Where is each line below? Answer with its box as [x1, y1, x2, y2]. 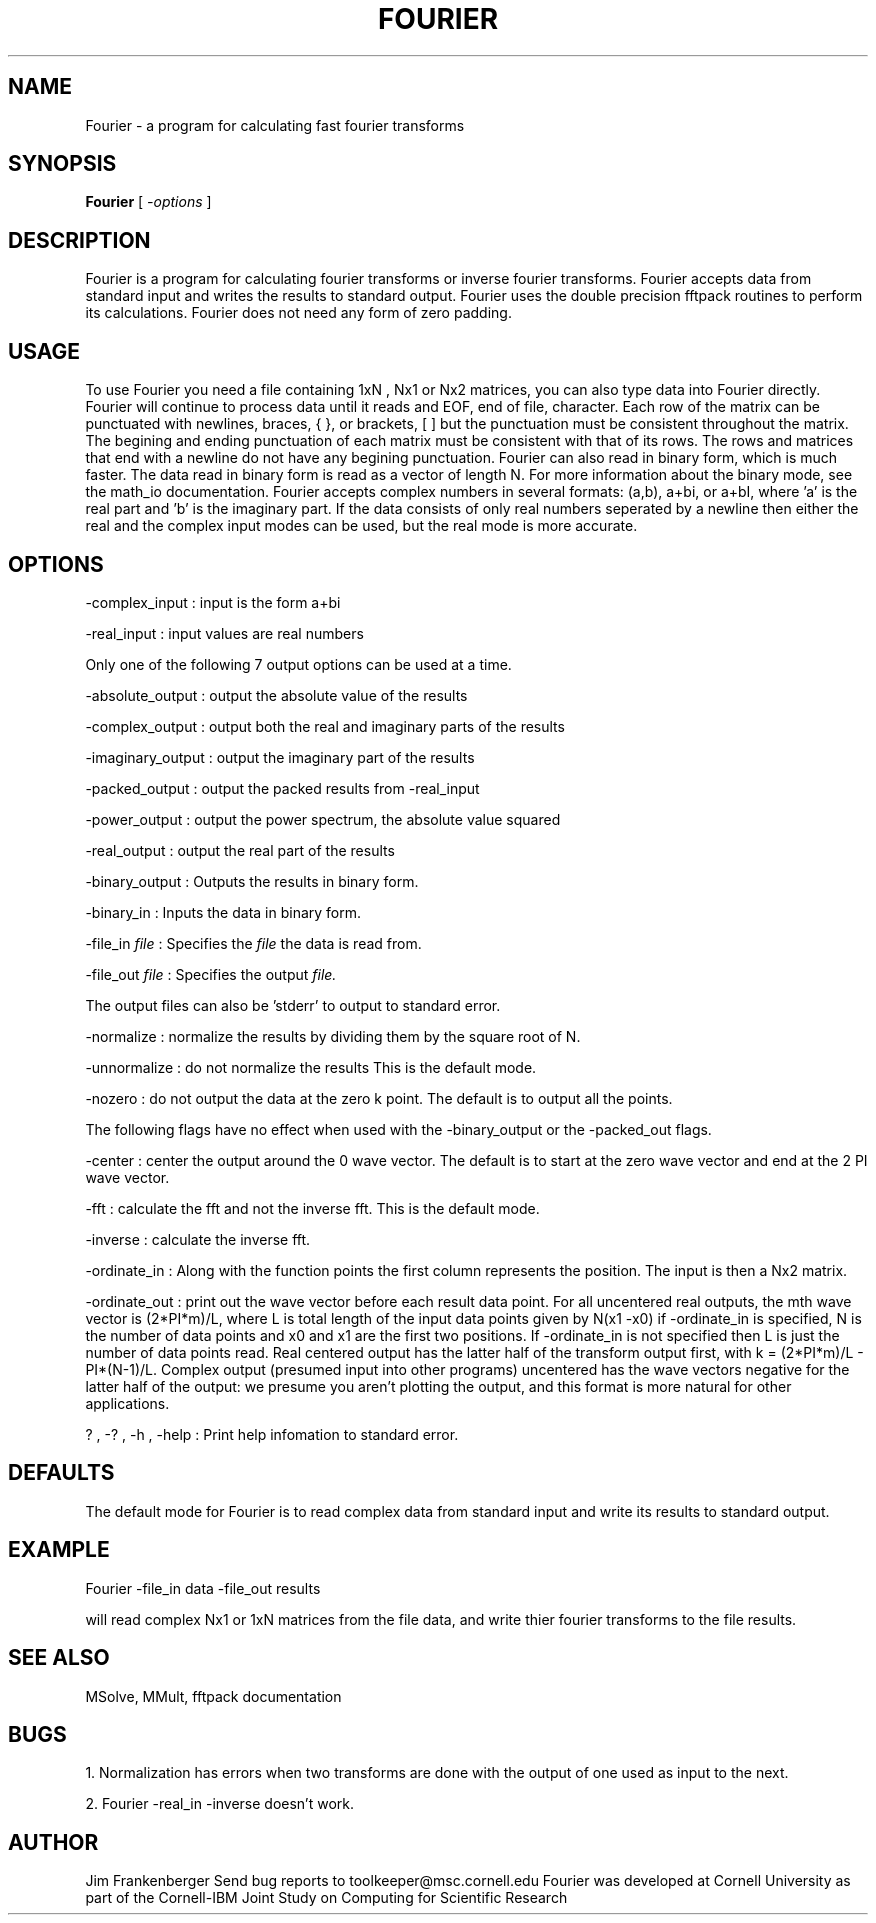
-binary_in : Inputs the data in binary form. [85, 903, 362, 921]
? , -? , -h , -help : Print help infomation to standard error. [85, 1425, 459, 1443]
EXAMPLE [8, 1537, 110, 1563]
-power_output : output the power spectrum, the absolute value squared [85, 810, 561, 828]
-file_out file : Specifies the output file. [85, 965, 337, 983]
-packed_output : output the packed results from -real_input [85, 779, 480, 797]
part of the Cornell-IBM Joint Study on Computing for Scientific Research [85, 1889, 568, 1907]
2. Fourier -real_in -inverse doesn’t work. [85, 1795, 355, 1813]
